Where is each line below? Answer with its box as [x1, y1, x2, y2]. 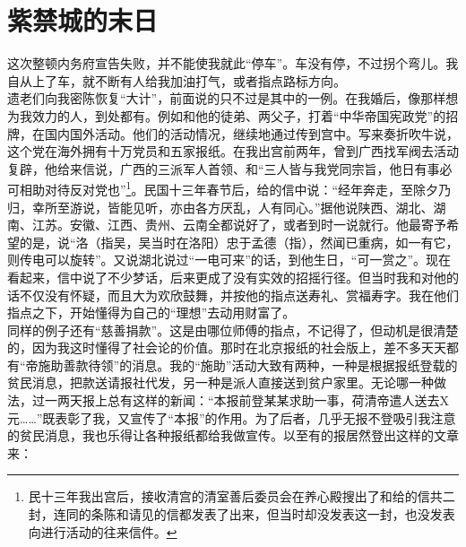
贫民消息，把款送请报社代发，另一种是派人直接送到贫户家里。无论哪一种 [7, 373, 434, 392]
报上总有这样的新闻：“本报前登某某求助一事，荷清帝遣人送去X [82, 391, 450, 410]
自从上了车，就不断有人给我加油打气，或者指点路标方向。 [7, 71, 346, 90]
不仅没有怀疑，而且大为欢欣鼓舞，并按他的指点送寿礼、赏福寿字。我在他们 [19, 285, 459, 304]
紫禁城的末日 [7, 2, 159, 39]
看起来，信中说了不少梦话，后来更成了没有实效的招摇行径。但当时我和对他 [7, 267, 446, 286]
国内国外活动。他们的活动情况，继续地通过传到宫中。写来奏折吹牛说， [44, 124, 459, 143]
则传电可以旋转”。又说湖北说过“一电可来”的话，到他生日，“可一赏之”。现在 [7, 250, 452, 269]
